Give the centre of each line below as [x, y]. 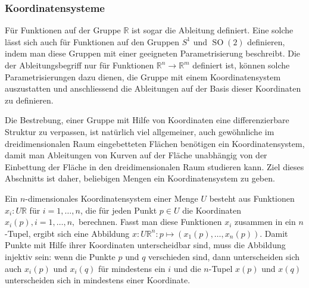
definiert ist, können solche [241, 65]
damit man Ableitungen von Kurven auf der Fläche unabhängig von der [136, 155]
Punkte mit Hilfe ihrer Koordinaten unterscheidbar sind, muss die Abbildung [145, 245]
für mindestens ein [132, 268]
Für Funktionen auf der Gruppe [63, 30]
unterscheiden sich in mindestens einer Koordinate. [98, 280]
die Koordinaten [212, 210]
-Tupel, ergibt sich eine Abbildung [67, 233]
